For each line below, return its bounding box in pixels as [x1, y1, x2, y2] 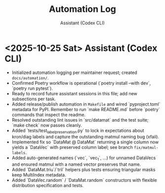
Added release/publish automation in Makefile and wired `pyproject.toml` [11, 101, 161, 107]
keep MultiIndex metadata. [11, 172, 66, 178]
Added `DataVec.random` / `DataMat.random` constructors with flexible [11, 177, 157, 183]
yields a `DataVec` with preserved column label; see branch [11, 144, 133, 150]
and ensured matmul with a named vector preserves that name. [11, 161, 141, 167]
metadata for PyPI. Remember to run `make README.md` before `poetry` [11, 106, 160, 112]
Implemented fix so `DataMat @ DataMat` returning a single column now [11, 139, 159, 145]
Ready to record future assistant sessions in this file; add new [11, 90, 138, 96]
